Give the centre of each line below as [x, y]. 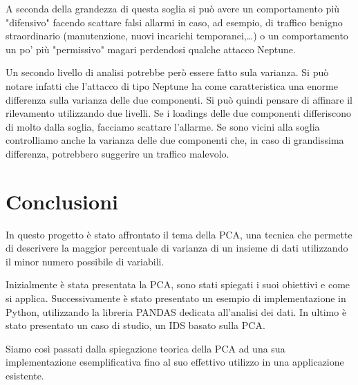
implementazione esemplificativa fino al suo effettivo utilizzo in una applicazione [175, 362]
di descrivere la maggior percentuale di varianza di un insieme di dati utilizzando [177, 248]
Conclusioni [62, 201]
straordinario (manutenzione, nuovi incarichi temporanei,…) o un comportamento [177, 36]
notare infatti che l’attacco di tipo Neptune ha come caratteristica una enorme [172, 85]
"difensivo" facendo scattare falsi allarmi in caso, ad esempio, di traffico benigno [174, 22]
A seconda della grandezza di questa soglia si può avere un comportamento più [173, 8]
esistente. [25, 375]
